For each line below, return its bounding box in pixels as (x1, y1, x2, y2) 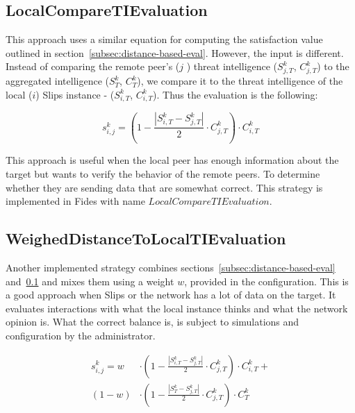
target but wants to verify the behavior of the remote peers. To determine (6, 166, 320, 180)
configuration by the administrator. (6, 328, 156, 342)
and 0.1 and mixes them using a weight (6, 273, 174, 288)
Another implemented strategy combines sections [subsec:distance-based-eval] (6, 260, 336, 274)
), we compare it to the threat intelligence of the (137, 74, 343, 88)
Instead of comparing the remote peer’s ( (6, 59, 180, 74)
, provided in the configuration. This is (184, 273, 349, 288)
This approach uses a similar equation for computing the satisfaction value (6, 32, 323, 47)
